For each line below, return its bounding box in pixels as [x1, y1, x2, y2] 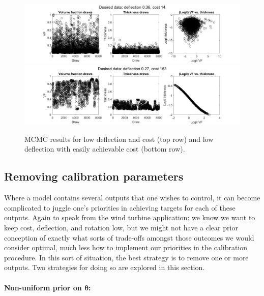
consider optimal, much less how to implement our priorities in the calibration [4, 242, 248, 253]
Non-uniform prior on [4, 282, 82, 292]
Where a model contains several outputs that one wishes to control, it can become [4, 192, 260, 203]
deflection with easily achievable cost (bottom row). [24, 143, 185, 154]
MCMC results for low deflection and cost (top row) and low [24, 133, 214, 144]
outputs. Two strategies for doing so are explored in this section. [4, 262, 205, 273]
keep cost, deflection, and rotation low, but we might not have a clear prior [4, 222, 238, 233]
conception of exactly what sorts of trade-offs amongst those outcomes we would [4, 232, 254, 243]
